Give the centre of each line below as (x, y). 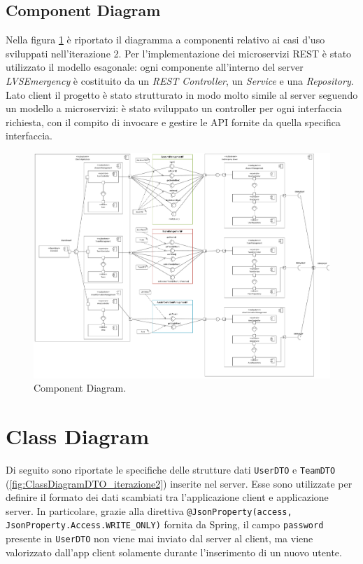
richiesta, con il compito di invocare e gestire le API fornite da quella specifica (173, 122)
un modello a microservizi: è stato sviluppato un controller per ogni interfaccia (174, 108)
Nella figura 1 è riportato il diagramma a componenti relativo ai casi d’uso (165, 40)
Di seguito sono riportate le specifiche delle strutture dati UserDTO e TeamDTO (171, 469)
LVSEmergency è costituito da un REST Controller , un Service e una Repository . (180, 80)
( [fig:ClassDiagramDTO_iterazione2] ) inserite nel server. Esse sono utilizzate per (179, 483)
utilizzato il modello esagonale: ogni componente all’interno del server (155, 67)
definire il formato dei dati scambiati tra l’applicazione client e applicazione (167, 497)
